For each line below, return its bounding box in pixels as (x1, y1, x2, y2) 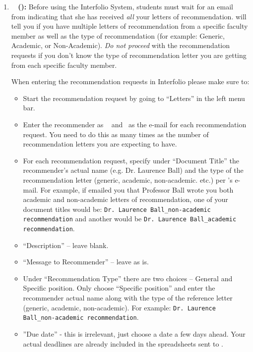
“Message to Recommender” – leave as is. (23, 256, 149, 267)
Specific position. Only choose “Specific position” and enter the (23, 283, 215, 293)
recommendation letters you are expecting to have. (23, 139, 177, 149)
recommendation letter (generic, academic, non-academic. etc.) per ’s (23, 174, 233, 185)
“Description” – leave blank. (23, 240, 109, 250)
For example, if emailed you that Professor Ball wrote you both (40, 184, 234, 195)
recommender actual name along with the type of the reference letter (23, 293, 233, 303)
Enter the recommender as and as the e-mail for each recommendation (23, 119, 247, 129)
